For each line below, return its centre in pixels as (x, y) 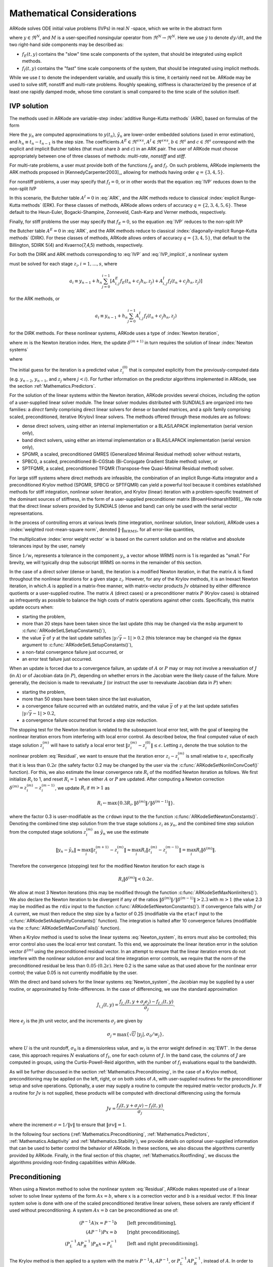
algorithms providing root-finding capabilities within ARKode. (73, 1163)
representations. (27, 513)
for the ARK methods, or (35, 299)
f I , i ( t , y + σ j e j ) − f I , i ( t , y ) (146, 1002)
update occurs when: (32, 607)
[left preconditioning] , (152, 1223)
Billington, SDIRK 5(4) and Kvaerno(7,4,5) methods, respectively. (76, 245)
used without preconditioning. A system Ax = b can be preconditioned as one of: (94, 1210)
